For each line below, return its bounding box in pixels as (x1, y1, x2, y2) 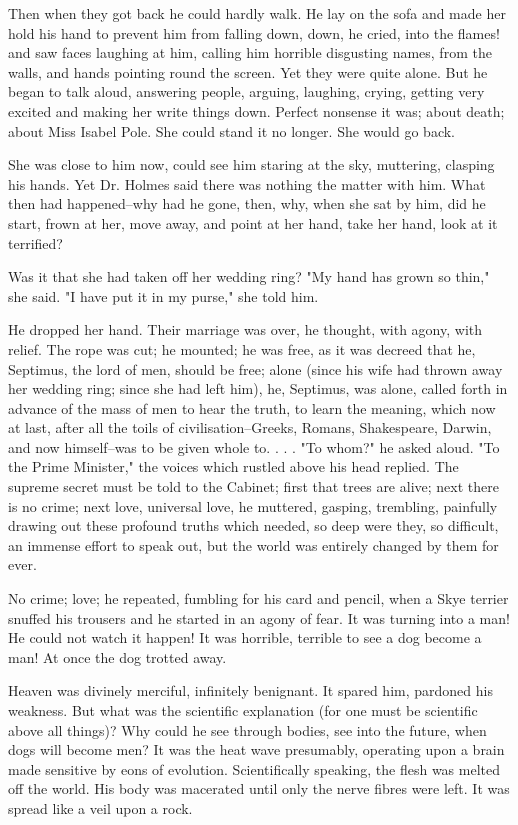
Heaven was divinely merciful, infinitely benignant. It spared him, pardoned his (8, 680, 493, 701)
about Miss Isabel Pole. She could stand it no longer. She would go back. (8, 120, 456, 141)
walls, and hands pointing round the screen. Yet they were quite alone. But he (8, 61, 488, 82)
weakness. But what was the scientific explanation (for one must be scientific (8, 700, 478, 720)
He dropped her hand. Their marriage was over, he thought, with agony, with (8, 319, 483, 340)
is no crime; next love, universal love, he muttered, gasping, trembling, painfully (8, 495, 498, 516)
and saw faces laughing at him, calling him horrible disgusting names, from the (8, 42, 492, 63)
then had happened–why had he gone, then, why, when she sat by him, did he (8, 193, 486, 214)
